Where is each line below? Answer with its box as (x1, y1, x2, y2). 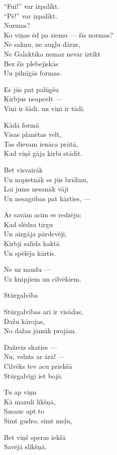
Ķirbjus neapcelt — (4, 94, 62, 104)
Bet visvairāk (4, 164, 43, 174)
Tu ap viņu (4, 387, 37, 397)
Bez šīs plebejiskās (4, 58, 58, 68)
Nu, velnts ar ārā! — (4, 351, 65, 361)
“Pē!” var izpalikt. (4, 10, 58, 20)
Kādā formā (4, 119, 39, 130)
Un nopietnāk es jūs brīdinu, (4, 174, 88, 184)
